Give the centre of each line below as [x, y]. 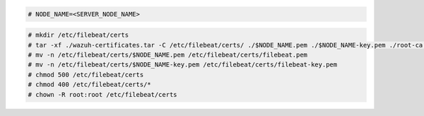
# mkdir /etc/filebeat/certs [78, 35]
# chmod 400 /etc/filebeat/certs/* [89, 85]
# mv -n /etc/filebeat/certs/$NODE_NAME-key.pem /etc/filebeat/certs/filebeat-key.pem [183, 65]
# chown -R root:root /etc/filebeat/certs [102, 94]
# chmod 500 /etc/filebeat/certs [86, 75]
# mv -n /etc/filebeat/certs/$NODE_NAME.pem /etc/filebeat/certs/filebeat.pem [167, 54]
